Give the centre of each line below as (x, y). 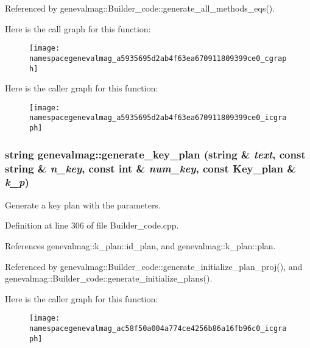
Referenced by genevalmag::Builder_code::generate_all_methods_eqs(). (140, 8)
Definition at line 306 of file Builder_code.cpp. (92, 225)
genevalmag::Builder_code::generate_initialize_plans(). (109, 278)
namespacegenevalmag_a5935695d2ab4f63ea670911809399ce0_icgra (158, 118)
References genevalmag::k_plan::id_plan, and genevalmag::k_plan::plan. (140, 245)
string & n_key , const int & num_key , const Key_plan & (150, 168)
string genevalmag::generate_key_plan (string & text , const (155, 154)
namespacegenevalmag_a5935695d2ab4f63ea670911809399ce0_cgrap (158, 58)
